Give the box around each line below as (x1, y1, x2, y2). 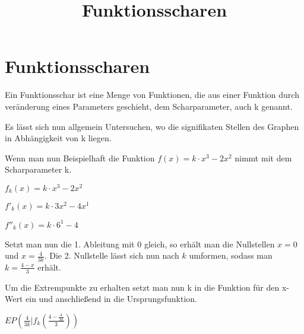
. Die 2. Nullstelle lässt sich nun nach (44, 249, 179, 262)
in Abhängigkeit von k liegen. (5, 132, 112, 144)
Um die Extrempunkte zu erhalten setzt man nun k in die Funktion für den (5, 281, 280, 293)
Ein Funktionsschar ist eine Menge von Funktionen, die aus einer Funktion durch (5, 88, 299, 101)
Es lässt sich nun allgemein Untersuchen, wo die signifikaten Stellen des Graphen (5, 120, 299, 132)
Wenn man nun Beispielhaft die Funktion (5, 151, 155, 164)
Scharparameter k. (5, 163, 72, 176)
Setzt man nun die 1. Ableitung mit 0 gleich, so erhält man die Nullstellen (5, 237, 275, 250)
